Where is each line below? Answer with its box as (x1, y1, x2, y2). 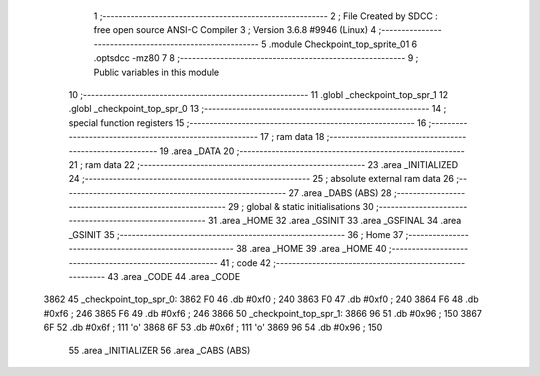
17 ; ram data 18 (260, 131, 325, 143)
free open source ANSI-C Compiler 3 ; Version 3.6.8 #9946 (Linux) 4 (93, 24, 377, 36)
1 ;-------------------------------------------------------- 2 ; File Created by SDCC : (93, 10, 439, 22)
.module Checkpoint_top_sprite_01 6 (268, 38, 418, 50)
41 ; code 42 (220, 256, 272, 269)
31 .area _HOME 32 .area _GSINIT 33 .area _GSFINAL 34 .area (207, 215, 462, 227)
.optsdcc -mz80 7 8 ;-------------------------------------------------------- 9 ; (93, 52, 419, 64)
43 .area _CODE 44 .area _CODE (106, 271, 241, 283)
